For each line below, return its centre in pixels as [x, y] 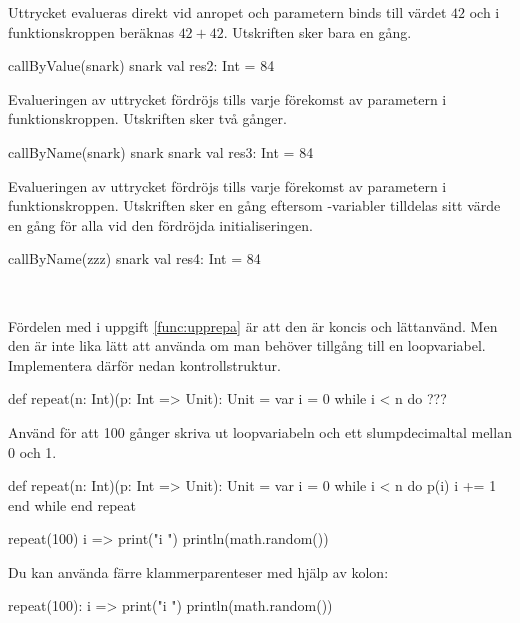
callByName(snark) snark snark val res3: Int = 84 [161, 151]
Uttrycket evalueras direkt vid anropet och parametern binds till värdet [227, 12]
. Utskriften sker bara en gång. [317, 31]
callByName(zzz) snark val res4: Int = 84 [134, 258]
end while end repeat [72, 504]
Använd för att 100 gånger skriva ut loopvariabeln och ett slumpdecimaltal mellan [260, 431]
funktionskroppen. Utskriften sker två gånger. [147, 118]
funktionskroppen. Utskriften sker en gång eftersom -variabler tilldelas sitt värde [254, 205]
